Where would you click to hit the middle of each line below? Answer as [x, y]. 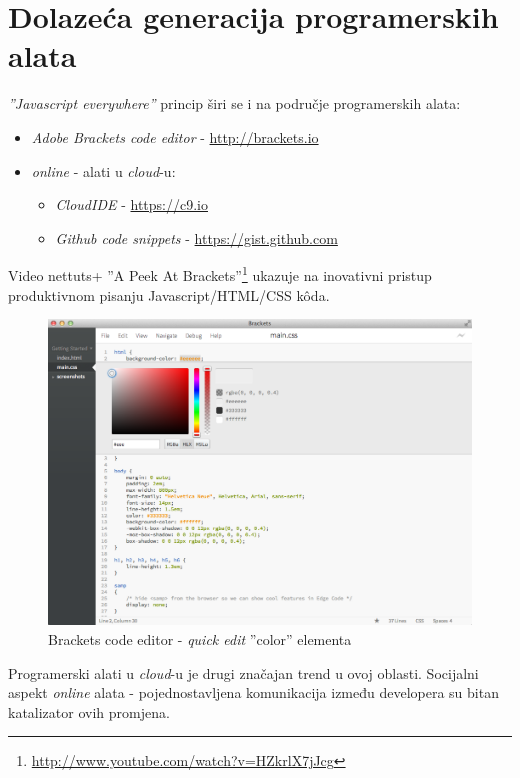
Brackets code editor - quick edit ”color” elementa [200, 639]
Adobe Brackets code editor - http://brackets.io [175, 136]
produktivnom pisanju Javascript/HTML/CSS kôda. [169, 294]
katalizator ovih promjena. [89, 711]
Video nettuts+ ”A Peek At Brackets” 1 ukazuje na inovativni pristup [220, 273]
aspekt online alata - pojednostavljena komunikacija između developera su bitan [253, 692]
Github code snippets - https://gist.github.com [196, 237]
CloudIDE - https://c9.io [131, 204]
